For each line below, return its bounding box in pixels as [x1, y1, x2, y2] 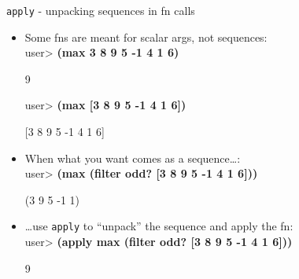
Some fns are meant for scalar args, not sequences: [24, 28, 268, 45]
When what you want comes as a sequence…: [24, 149, 241, 166]
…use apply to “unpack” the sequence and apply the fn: [24, 218, 293, 234]
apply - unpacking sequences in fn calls [6, 2, 195, 18]
